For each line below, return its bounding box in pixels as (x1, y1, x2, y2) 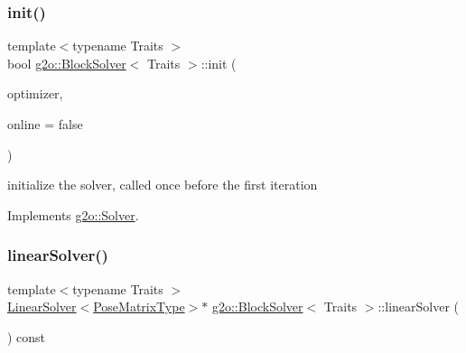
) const (7, 327, 46, 346)
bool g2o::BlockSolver (7, 53, 126, 72)
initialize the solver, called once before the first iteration (7, 175, 318, 194)
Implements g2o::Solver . (7, 205, 139, 224)
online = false (7, 115, 83, 133)
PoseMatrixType (93, 297, 185, 316)
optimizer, (7, 84, 63, 103)
